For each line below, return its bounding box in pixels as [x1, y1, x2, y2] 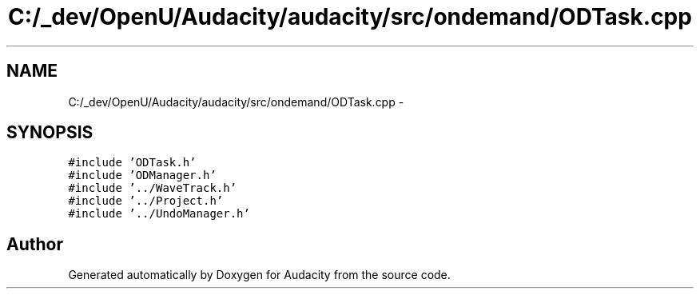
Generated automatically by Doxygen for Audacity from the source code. [68, 268, 451, 282]
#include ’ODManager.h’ [68, 169, 217, 182]
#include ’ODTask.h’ [68, 156, 197, 169]
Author [6, 233, 63, 254]
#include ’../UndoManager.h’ [68, 207, 250, 221]
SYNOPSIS [6, 122, 93, 143]
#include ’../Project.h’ [68, 194, 224, 208]
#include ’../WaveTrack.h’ [68, 181, 237, 195]
